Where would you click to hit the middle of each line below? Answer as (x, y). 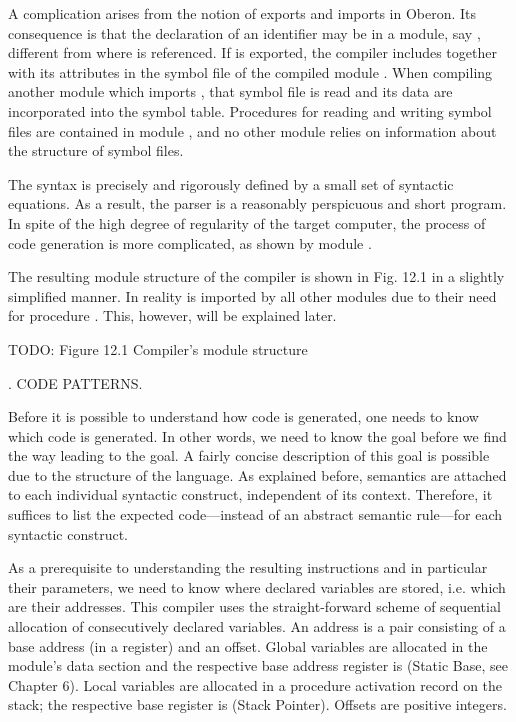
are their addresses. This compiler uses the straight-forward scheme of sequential (254, 606)
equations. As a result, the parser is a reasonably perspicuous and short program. (257, 203)
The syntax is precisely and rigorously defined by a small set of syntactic (231, 183)
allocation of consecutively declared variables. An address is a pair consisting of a (257, 626)
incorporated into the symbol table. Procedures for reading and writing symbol (250, 110)
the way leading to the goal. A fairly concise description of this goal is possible (249, 455)
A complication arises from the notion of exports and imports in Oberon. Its (242, 13)
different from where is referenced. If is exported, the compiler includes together (252, 52)
